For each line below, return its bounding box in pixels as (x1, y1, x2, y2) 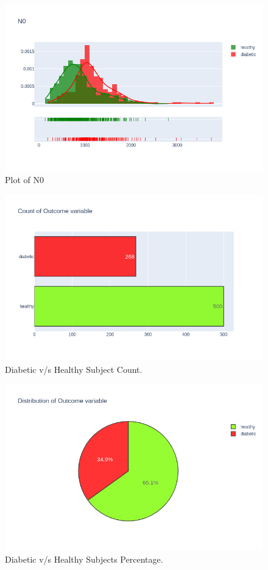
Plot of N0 (5, 173, 44, 186)
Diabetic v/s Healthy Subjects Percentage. (5, 552, 163, 565)
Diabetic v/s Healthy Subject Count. (5, 363, 143, 375)
